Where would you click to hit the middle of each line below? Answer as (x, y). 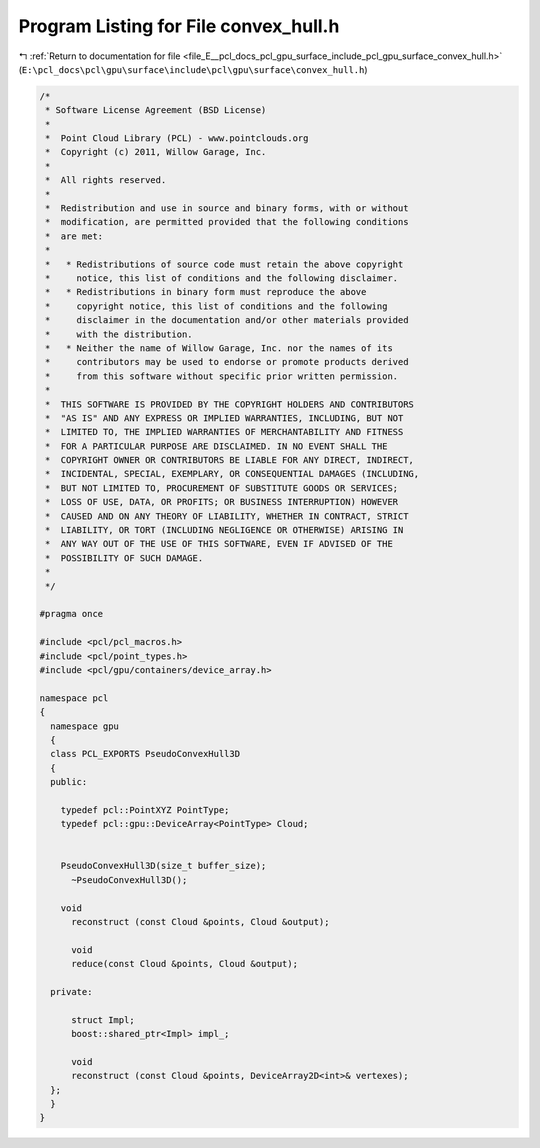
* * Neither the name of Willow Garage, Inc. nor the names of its (219, 348)
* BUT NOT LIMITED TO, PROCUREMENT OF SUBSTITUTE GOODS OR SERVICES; (222, 488)
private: (71, 991)
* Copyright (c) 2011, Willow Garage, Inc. (156, 152)
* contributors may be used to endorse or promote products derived (227, 362)
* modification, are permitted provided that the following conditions (227, 222)
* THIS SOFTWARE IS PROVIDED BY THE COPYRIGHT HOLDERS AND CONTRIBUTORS (230, 404)
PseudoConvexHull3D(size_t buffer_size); (163, 866)
